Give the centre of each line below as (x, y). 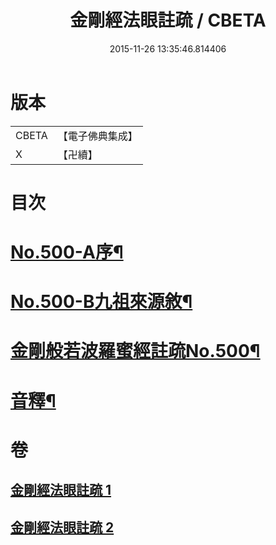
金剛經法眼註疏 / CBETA (168, 20)
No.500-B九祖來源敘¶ (101, 302)
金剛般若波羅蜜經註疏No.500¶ (135, 351)
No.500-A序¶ (67, 252)
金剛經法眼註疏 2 (62, 527)
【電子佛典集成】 (97, 136)
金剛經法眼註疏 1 (61, 490)
